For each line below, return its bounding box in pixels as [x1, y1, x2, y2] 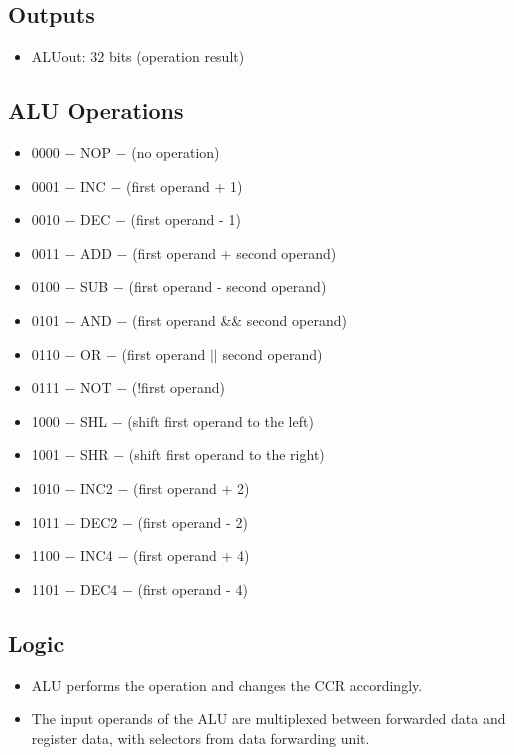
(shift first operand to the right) [128, 444, 325, 465]
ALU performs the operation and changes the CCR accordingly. [31, 674, 423, 695]
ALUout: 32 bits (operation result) [31, 46, 245, 67]
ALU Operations [8, 95, 184, 126]
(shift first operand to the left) [127, 410, 314, 431]
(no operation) [131, 142, 220, 162]
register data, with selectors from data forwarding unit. [31, 727, 370, 748]
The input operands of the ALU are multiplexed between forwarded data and [31, 708, 506, 729]
